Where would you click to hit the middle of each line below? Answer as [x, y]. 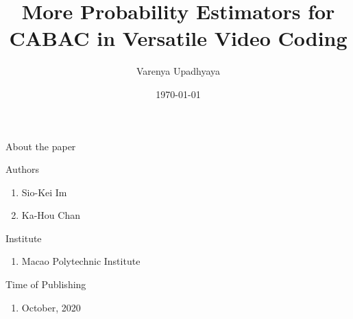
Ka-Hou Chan [51, 215]
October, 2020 [51, 307]
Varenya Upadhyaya [178, 71]
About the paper [41, 146]
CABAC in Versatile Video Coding [178, 38]
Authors [23, 169]
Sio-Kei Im [44, 192]
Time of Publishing [46, 284]
